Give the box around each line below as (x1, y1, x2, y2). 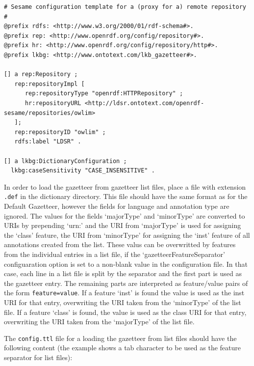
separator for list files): (4, 352, 73, 362)
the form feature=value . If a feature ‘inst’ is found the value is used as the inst (4, 287, 245, 298)
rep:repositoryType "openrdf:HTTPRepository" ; (25, 90, 183, 97)
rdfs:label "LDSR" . (14, 138, 81, 145)
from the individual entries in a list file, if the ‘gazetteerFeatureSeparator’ (4, 249, 225, 259)
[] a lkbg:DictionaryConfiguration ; (4, 157, 127, 165)
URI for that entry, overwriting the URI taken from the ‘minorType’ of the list (4, 297, 241, 307)
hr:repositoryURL (25, 99, 81, 107)
